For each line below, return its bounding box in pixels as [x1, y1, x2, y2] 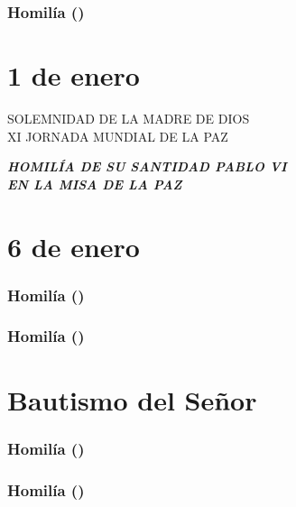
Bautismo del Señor [7, 381, 257, 418]
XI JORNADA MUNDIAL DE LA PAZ [7, 126, 228, 145]
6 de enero [7, 227, 140, 264]
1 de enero [7, 57, 140, 94]
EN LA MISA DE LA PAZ [7, 174, 182, 193]
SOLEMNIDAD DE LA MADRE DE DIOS [7, 108, 250, 127]
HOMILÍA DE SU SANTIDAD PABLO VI [7, 157, 287, 176]
